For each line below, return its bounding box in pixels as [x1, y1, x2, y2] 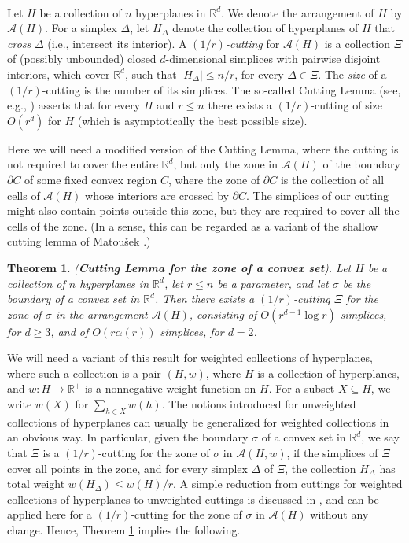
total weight [7, 475, 65, 492]
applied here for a [7, 506, 92, 523]
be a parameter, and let [217, 275, 329, 291]
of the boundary [322, 156, 400, 172]
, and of [50, 323, 89, 339]
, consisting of [189, 305, 257, 322]
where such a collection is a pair [7, 364, 161, 381]
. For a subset [268, 380, 335, 397]
